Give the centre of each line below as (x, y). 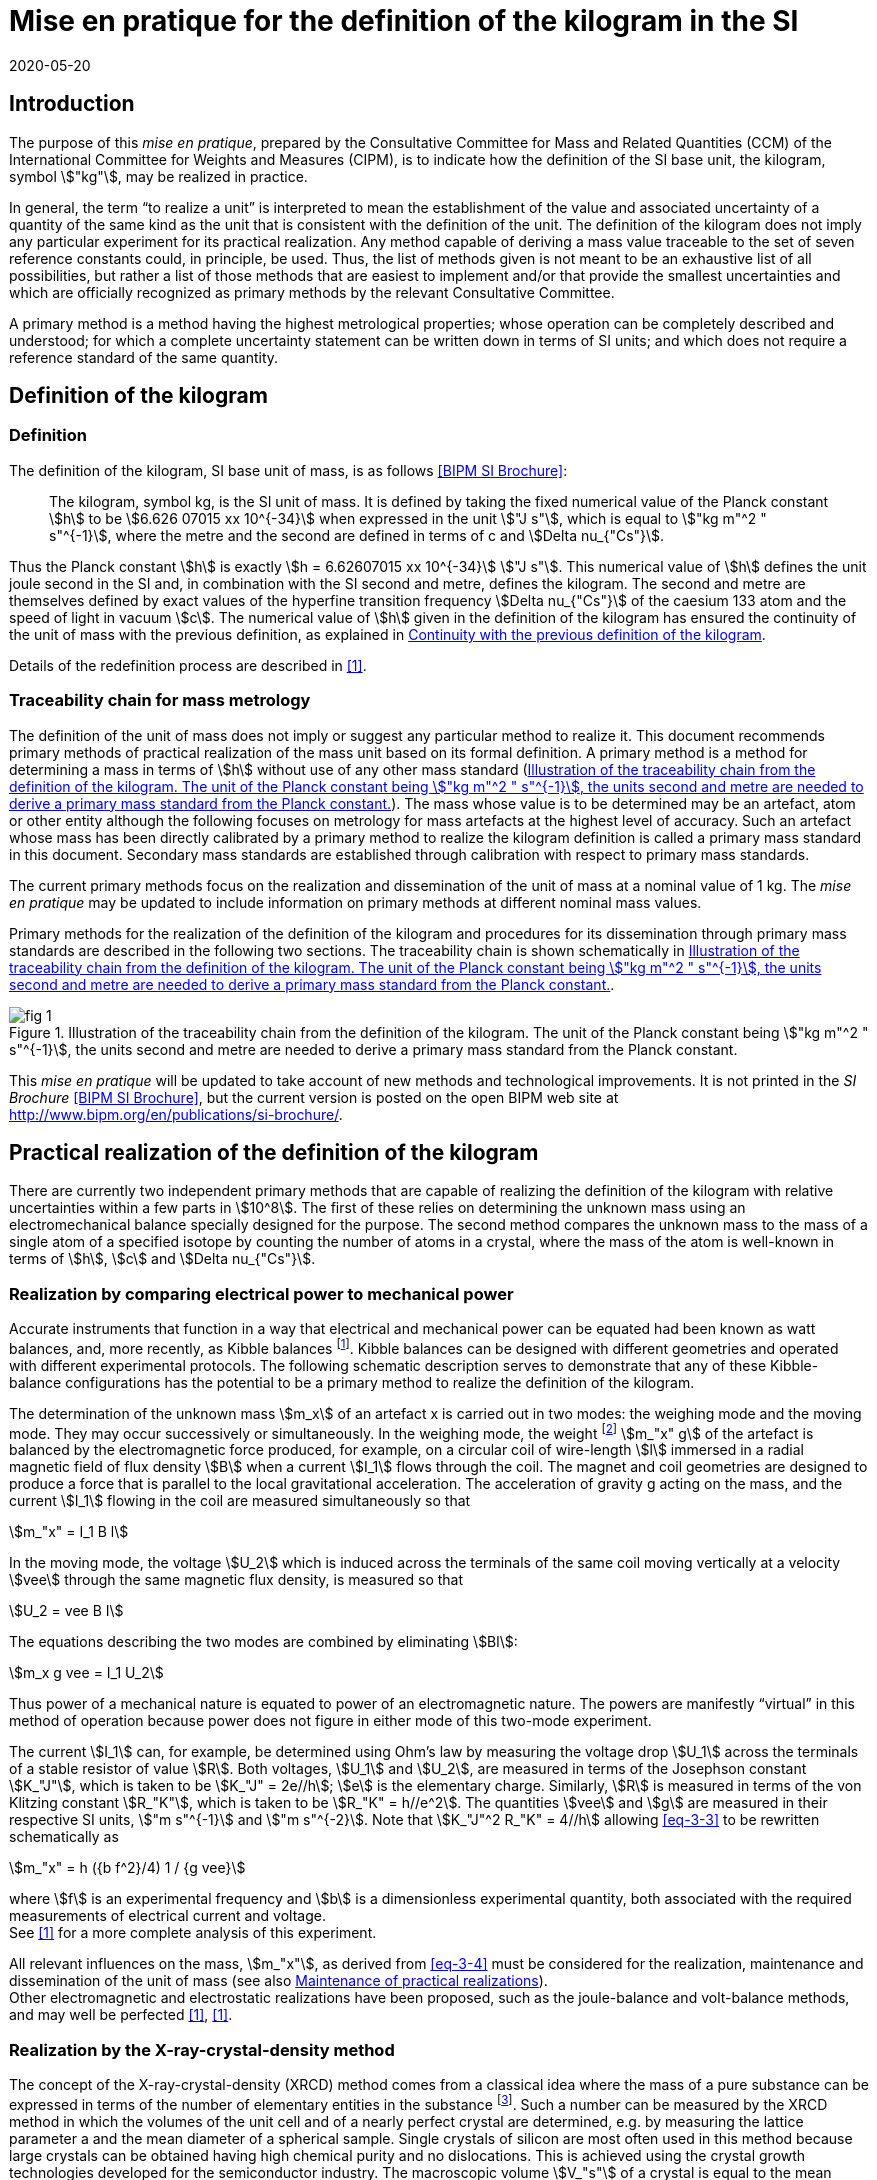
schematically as (64, 1837)
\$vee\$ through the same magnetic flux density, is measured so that (236, 1580)
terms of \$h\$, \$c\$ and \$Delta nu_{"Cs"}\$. (162, 1259)
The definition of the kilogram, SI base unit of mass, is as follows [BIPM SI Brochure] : (288, 470)
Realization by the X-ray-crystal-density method (202, 2049)
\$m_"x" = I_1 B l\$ (69, 1532)
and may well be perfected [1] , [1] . (121, 2015)
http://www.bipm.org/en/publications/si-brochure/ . (176, 1114)
